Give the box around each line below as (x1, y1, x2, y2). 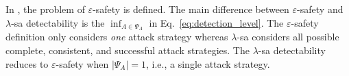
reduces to (5, 56, 49, 71)
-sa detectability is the (11, 15, 105, 29)
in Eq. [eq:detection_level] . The (149, 15, 284, 29)
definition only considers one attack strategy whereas (5, 29, 228, 44)
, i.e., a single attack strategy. (146, 56, 270, 71)
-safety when (56, 56, 109, 71)
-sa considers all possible (237, 29, 339, 44)
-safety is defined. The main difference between (93, 2, 289, 16)
